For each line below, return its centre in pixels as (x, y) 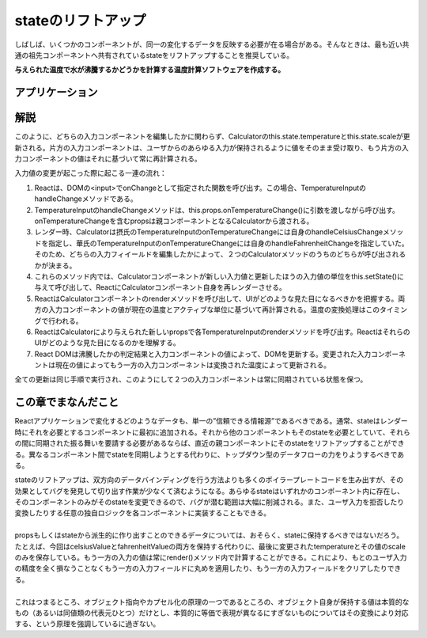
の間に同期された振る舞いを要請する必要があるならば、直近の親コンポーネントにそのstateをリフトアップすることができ (210, 443)
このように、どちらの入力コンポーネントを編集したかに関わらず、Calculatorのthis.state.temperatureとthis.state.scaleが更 (212, 137)
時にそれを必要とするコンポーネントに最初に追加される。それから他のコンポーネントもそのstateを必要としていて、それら (212, 432)
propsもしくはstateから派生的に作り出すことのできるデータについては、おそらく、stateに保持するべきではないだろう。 (209, 535)
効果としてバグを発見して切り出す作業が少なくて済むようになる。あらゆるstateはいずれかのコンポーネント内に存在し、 (210, 491)
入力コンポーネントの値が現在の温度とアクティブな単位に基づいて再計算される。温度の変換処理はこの (214, 310)
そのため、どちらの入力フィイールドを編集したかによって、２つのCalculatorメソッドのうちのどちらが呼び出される (220, 254)
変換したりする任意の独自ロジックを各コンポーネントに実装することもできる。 (143, 513)
